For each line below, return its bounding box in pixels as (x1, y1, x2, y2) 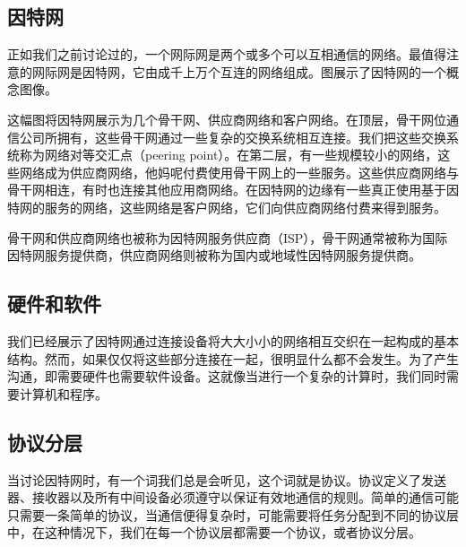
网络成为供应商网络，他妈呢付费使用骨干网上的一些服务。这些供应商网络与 (19, 162, 459, 181)
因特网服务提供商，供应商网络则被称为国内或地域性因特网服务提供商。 (7, 246, 421, 265)
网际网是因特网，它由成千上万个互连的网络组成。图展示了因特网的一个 (31, 62, 446, 81)
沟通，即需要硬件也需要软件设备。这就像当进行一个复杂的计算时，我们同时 (7, 367, 446, 386)
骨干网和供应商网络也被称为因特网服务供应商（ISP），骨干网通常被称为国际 (7, 228, 448, 247)
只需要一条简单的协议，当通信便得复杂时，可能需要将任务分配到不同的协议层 (7, 505, 459, 524)
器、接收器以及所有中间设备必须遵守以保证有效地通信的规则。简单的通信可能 (7, 488, 459, 507)
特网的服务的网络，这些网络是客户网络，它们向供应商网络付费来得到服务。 (7, 197, 446, 216)
